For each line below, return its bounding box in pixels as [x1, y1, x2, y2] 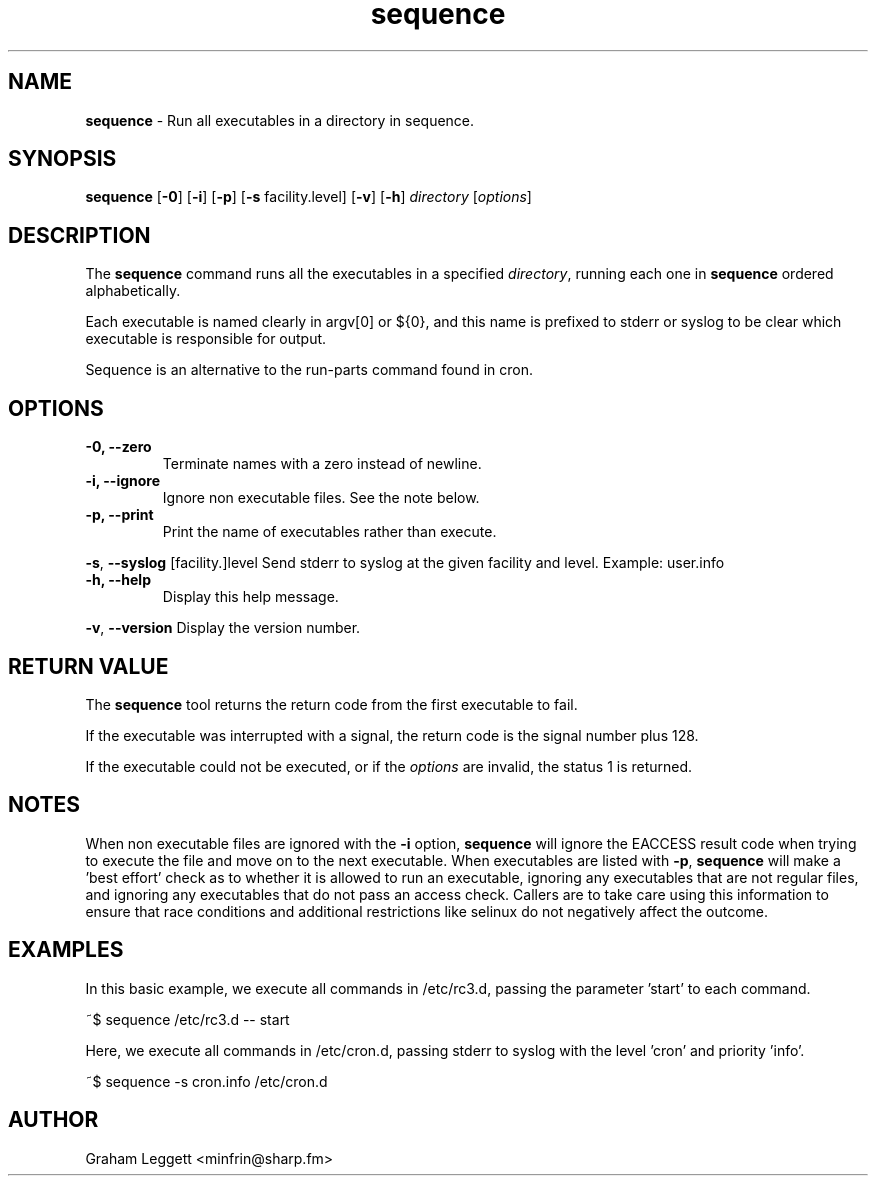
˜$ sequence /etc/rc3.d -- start [85, 1010, 290, 1028]
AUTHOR [8, 1107, 99, 1133]
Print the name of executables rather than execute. [162, 523, 497, 541]
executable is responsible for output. [85, 330, 327, 348]
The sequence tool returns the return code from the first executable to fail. [85, 695, 578, 713]
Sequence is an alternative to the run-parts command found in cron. [85, 361, 534, 379]
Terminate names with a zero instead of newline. [162, 455, 482, 473]
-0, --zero [85, 438, 152, 456]
